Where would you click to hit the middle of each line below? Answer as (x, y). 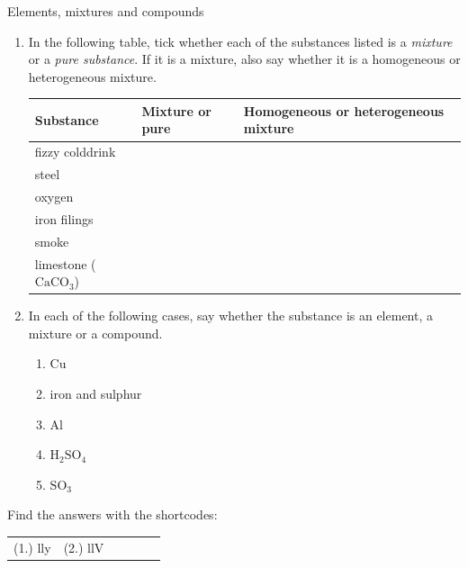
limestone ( (65, 263)
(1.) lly (32, 547)
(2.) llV (84, 547)
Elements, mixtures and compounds (106, 11)
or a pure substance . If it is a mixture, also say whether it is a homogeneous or (244, 59)
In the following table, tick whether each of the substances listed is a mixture (240, 41)
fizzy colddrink (75, 152)
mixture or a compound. (95, 333)
